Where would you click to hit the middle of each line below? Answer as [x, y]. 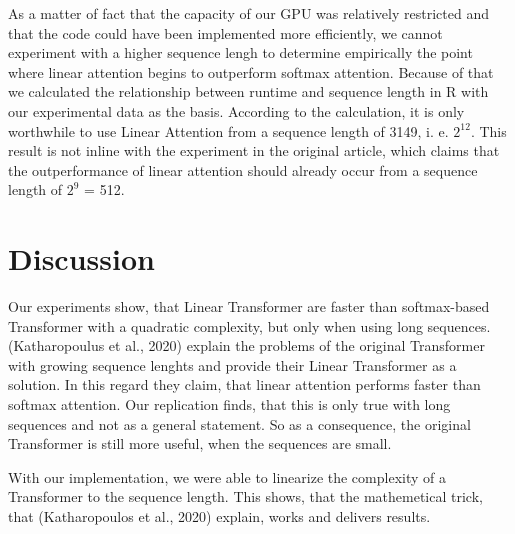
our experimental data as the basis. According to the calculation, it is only [236, 110]
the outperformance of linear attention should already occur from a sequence [243, 169]
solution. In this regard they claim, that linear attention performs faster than [244, 384]
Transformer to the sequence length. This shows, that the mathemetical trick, [245, 496]
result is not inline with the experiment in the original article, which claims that [254, 150]
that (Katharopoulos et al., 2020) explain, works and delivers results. [219, 516]
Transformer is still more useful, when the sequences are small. [200, 443]
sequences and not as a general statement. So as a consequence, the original [239, 423]
